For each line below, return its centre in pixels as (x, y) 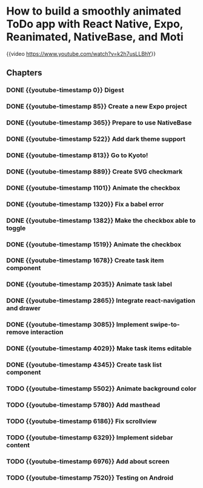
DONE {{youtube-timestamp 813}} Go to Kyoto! (77, 155)
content (18, 445)
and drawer (24, 308)
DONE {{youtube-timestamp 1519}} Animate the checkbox (94, 244)
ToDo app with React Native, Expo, (95, 24)
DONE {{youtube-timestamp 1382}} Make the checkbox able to (101, 220)
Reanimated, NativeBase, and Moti (95, 37)
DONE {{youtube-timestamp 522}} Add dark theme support (96, 139)
